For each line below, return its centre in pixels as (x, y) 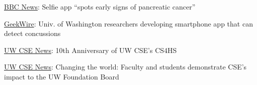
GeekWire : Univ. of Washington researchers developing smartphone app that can (128, 23)
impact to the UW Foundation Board (62, 76)
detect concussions (32, 33)
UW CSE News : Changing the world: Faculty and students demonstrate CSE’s (125, 67)
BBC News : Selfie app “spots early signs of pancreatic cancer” (100, 6)
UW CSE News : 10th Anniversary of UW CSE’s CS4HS (91, 50)
